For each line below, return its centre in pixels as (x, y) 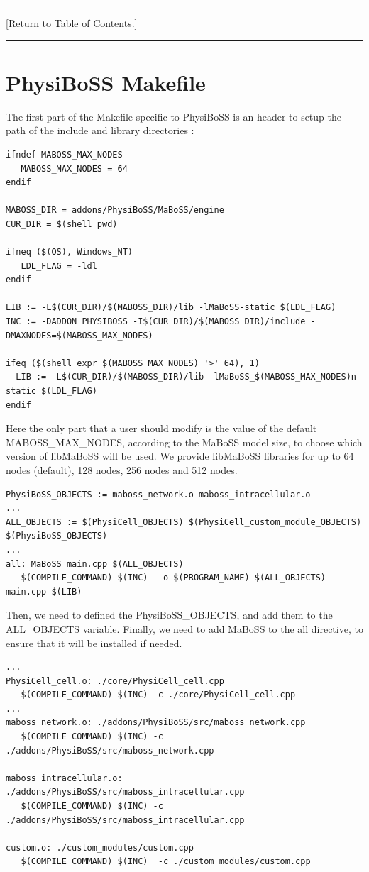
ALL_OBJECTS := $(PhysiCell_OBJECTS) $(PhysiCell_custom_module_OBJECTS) (184, 522)
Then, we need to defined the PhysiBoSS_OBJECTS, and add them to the (169, 615)
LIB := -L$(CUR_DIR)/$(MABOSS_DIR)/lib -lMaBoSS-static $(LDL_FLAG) (171, 308)
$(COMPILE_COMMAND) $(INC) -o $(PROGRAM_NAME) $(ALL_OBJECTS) (174, 578)
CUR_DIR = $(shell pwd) (62, 224)
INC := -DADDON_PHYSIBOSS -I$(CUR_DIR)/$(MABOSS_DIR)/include (156, 322)
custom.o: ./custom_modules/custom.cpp (100, 848)
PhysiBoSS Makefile (106, 82)
